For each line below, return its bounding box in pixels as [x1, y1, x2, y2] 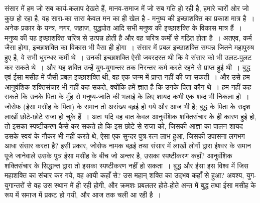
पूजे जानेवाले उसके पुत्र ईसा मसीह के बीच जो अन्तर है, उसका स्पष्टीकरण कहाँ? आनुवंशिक [5, 150, 232, 160]
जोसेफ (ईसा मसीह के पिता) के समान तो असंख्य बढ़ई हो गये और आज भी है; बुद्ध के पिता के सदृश [5, 101, 251, 111]
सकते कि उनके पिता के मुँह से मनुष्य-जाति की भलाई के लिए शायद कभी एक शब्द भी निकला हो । [5, 91, 249, 102]
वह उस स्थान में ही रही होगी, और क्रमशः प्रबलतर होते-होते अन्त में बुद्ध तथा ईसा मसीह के [34, 179, 256, 190]
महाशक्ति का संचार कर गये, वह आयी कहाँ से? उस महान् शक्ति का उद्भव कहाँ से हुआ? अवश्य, [5, 170, 244, 180]
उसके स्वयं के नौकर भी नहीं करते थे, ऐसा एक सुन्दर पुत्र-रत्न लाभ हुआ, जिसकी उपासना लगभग [5, 130, 245, 141]
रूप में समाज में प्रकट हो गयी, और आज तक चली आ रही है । [5, 189, 161, 200]
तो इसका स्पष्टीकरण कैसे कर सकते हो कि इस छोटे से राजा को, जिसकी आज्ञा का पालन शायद [5, 121, 243, 131]
